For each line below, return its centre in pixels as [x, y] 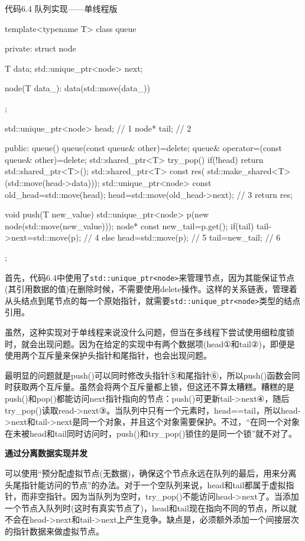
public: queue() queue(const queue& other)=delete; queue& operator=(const [143, 148]
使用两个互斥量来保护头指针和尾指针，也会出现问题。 [108, 355]
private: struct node [40, 48]
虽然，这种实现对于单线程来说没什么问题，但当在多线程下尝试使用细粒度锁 [150, 332]
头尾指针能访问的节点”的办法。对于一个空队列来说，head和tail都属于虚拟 [145, 484]
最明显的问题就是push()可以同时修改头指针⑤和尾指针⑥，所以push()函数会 [148, 375]
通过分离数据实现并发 [46, 453]
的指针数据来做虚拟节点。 [54, 531]
